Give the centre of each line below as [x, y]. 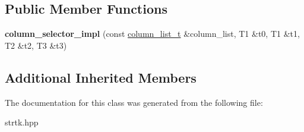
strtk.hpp [22, 122]
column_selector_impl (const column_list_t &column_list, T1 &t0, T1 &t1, [152, 34]
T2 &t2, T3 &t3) [36, 45]
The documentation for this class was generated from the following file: [134, 102]
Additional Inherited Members [101, 77]
